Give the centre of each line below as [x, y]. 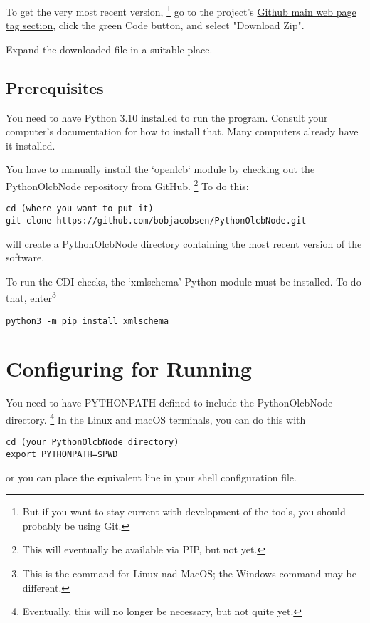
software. [25, 257]
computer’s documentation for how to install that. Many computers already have [182, 131]
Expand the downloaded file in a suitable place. [109, 49]
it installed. [31, 145]
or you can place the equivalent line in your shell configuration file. [151, 477]
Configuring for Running [129, 368]
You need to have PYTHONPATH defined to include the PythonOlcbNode [169, 403]
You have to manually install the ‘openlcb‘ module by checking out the [160, 169]
